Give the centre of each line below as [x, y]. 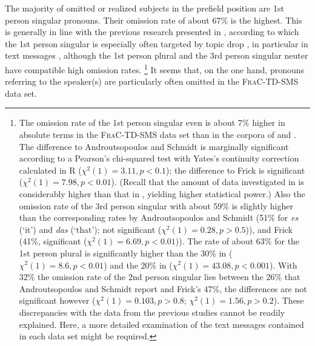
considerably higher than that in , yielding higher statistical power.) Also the [162, 193]
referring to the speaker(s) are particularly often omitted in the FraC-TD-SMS [152, 81]
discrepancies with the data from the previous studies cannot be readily [152, 312]
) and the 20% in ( [138, 265]
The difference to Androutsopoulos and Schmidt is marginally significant [154, 146]
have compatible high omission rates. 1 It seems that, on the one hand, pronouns [155, 68]
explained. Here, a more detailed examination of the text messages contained [161, 324]
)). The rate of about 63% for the [237, 241]
